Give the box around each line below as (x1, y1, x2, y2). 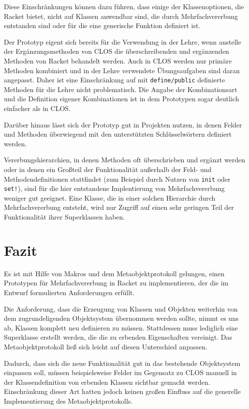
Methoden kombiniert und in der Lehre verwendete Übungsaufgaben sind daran (4, 65, 240, 75)
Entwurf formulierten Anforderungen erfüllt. (4, 287, 135, 297)
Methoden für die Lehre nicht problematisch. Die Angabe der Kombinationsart (4, 84, 237, 94)
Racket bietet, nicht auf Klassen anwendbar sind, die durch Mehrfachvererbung (4, 11, 238, 21)
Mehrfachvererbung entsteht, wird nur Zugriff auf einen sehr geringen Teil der (4, 202, 234, 212)
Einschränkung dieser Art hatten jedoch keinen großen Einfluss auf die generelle (4, 386, 241, 396)
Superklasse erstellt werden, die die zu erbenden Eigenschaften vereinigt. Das (4, 332, 232, 342)
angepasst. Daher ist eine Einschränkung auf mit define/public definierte (4, 75, 225, 85)
